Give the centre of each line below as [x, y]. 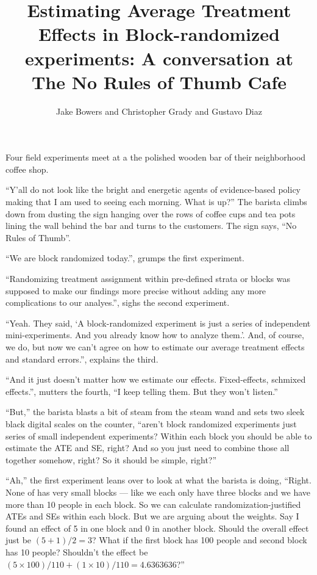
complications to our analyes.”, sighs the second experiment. [118, 302]
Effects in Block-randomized [159, 34]
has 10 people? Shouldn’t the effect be [77, 551]
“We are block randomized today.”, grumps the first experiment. [125, 258]
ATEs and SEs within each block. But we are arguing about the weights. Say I [152, 516]
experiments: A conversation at [159, 58]
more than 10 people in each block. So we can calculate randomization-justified [153, 504]
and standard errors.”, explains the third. [82, 359]
